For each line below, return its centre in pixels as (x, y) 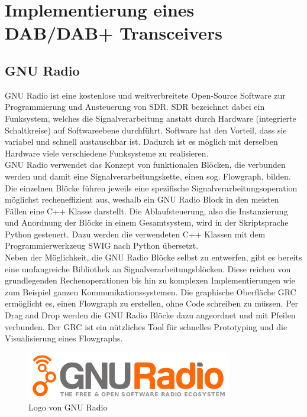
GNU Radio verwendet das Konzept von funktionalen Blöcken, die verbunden (145, 164)
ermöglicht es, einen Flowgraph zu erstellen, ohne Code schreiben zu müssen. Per (151, 303)
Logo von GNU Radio (68, 407)
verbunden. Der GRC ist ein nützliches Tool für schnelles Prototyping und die (146, 326)
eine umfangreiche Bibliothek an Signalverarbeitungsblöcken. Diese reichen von (148, 268)
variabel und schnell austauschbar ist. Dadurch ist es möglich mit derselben (141, 141)
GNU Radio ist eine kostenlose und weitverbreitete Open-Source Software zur (145, 95)
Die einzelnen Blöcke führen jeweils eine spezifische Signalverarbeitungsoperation (151, 188)
